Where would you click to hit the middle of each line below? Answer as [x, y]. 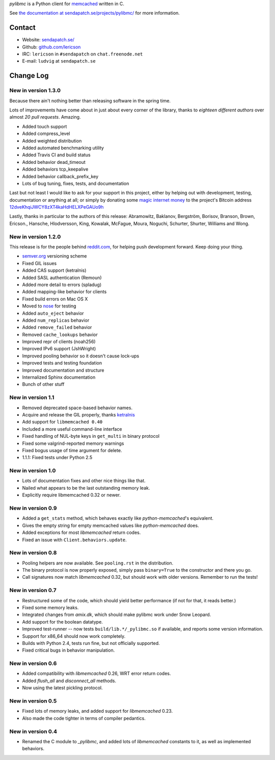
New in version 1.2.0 [35, 237]
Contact [22, 28]
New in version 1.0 [33, 471]
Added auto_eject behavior [53, 313]
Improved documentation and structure [63, 370]
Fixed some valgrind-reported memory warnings [73, 443]
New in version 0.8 [33, 553]
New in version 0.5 [33, 701]
